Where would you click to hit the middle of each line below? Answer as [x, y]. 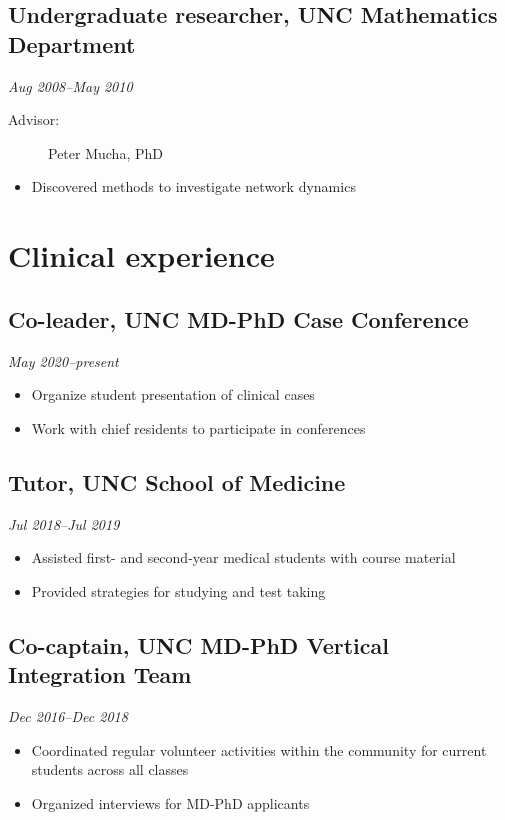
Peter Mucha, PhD [105, 152]
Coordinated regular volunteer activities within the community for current [259, 749]
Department [72, 43]
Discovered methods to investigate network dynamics [193, 186]
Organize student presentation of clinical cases [173, 394]
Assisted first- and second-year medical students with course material [243, 557]
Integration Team [100, 674]
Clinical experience [141, 255]
